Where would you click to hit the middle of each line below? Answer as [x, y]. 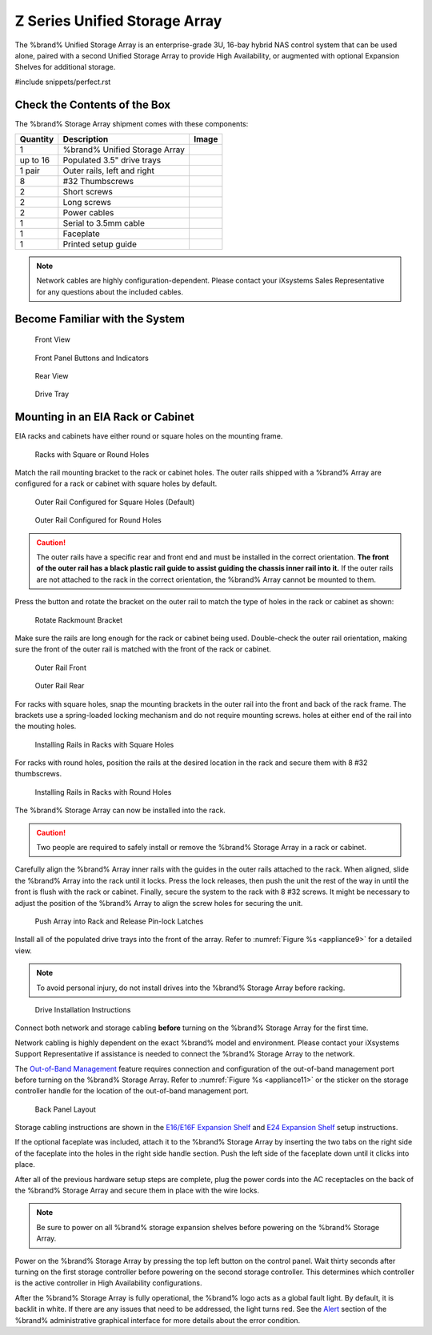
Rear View [52, 375]
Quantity [37, 139]
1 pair [30, 170]
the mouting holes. [46, 726]
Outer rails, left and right [109, 170]
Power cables [88, 213]
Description [86, 139]
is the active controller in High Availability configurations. [108, 1283]
